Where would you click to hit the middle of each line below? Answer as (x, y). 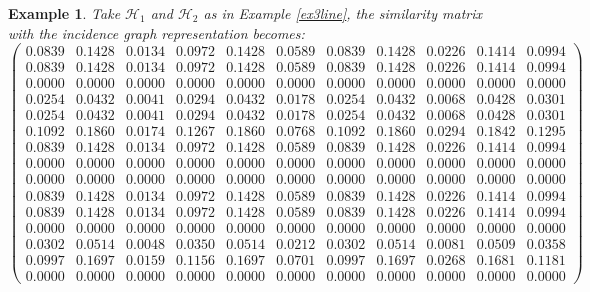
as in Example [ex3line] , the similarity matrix (342, 13)
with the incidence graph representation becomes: (156, 32)
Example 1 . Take (64, 13)
